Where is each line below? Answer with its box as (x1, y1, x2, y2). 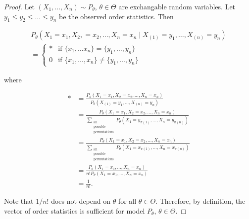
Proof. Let (4, 1, 35, 11)
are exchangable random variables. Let (118, 1, 236, 11)
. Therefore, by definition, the (155, 196, 246, 206)
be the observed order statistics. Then (59, 11, 174, 21)
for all (118, 196, 137, 206)
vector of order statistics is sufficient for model (4, 205, 145, 216)
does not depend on (51, 196, 111, 206)
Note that (4, 196, 34, 206)
